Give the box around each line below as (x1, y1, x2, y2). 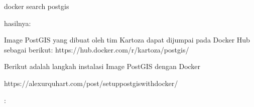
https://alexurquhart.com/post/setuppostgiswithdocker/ (4, 77, 178, 88)
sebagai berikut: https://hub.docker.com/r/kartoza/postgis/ (4, 44, 189, 54)
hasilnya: (4, 17, 31, 28)
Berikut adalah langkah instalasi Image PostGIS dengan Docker (4, 61, 201, 71)
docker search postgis (4, 1, 69, 11)
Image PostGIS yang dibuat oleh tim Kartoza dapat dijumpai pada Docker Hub (4, 34, 250, 45)
